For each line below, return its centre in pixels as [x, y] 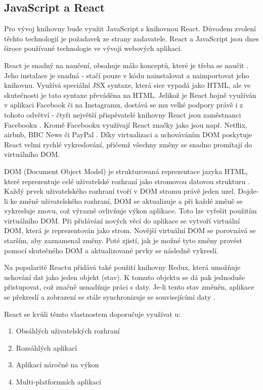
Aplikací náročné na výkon [57, 365]
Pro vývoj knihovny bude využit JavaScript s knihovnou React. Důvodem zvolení [130, 29]
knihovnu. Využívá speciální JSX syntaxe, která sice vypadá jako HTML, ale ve [127, 85]
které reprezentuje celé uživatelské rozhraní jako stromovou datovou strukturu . [127, 181]
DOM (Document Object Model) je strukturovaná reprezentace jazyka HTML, [126, 171]
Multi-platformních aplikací [58, 382]
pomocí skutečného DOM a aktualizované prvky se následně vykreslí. [111, 250]
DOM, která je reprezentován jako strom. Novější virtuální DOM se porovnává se [130, 230]
